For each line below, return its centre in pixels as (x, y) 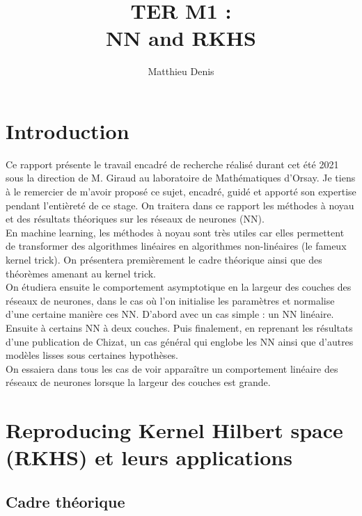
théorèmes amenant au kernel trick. (81, 273)
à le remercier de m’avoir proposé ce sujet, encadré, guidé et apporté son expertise (181, 192)
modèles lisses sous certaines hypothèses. (92, 355)
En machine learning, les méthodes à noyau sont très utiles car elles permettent (175, 232)
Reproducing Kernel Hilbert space (174, 430)
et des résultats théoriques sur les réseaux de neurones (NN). (135, 219)
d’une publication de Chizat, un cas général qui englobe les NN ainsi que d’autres (180, 341)
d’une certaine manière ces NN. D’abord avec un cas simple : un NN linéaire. (170, 314)
